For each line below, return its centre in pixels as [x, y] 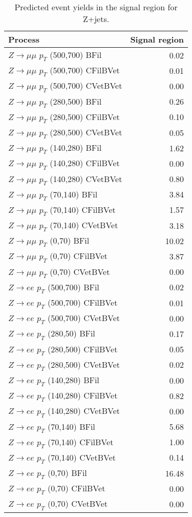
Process [24, 39]
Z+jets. [96, 19]
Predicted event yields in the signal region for [96, 7]
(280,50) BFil [71, 333]
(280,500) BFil [76, 101]
